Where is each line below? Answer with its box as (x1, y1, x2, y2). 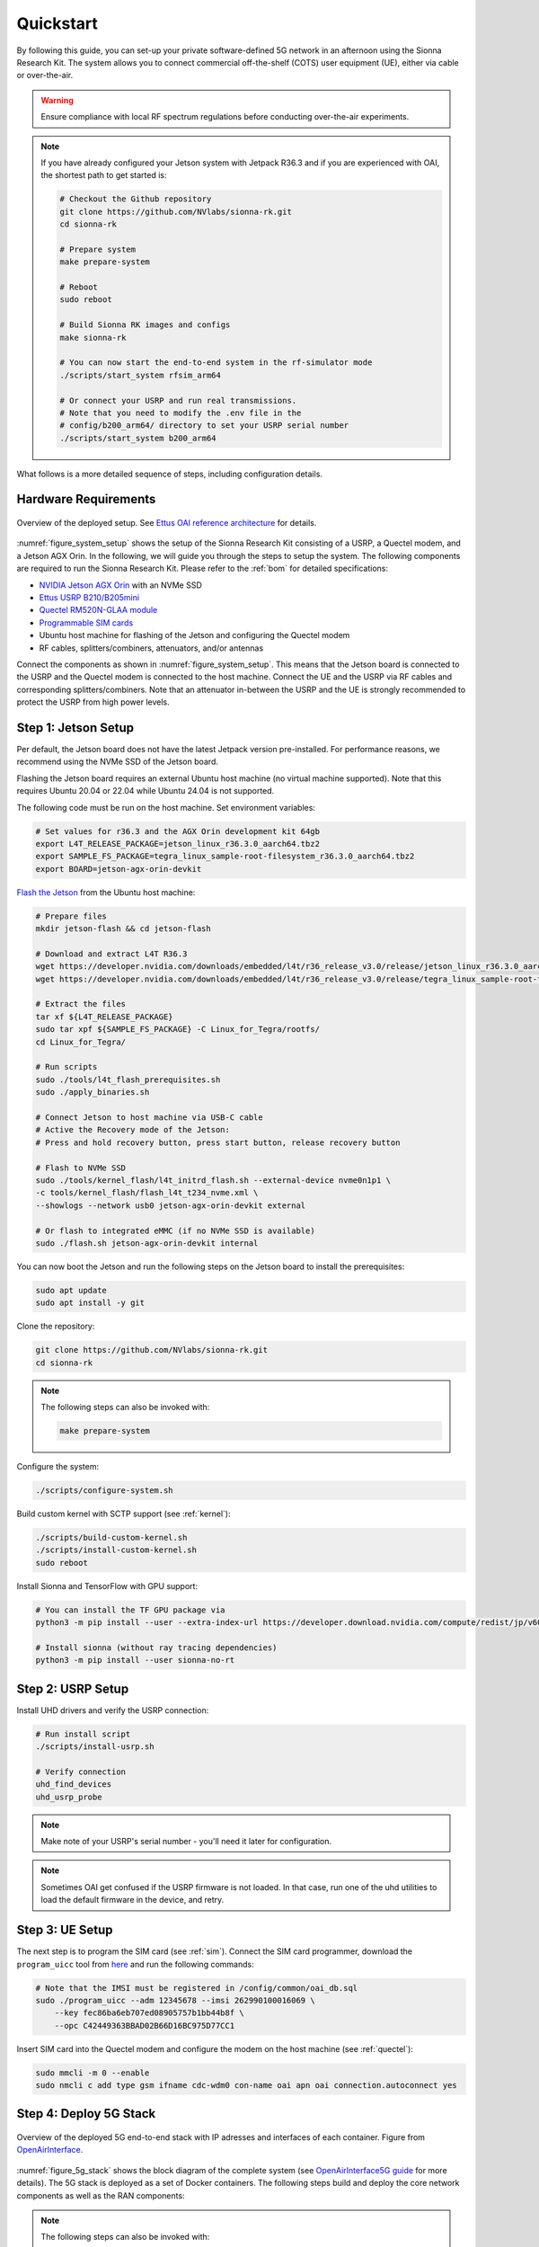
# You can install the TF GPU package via (35, 1604, 225, 1615)
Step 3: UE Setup (16, 1923, 113, 1938)
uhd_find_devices (35, 1780, 112, 1790)
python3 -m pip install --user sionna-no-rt (35, 1655, 235, 1665)
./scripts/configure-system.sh (35, 1485, 174, 1496)
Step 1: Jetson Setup (16, 720, 135, 735)
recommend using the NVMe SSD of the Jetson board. (16, 756, 219, 768)
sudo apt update (35, 1285, 108, 1295)
